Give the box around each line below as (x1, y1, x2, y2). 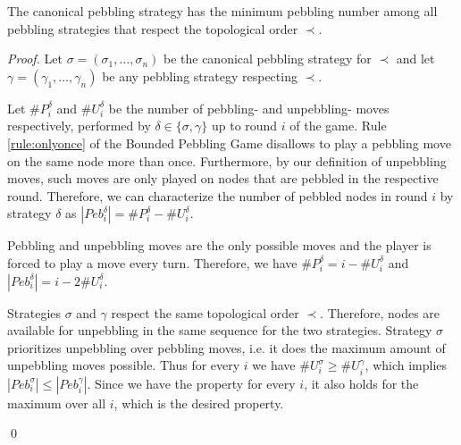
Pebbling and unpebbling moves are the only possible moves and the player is (7, 236, 432, 255)
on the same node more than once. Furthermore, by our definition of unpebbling (7, 151, 447, 170)
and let (396, 49, 435, 68)
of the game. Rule (289, 116, 387, 135)
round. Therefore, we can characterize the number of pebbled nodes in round (7, 186, 428, 205)
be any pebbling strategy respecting (102, 66, 298, 85)
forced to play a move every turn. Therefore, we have (7, 253, 298, 272)
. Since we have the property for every (87, 374, 296, 392)
